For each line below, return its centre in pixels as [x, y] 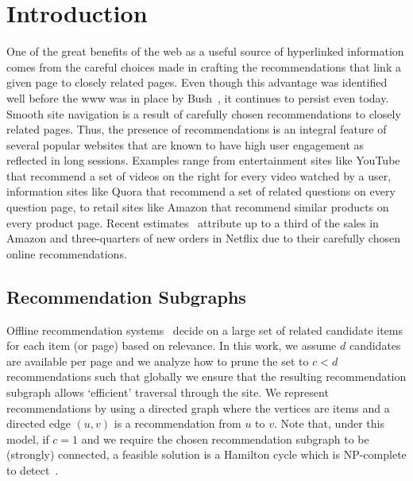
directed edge [39, 423]
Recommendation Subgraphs [126, 296]
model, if [28, 438]
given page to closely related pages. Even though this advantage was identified [197, 82]
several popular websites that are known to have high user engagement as [185, 144]
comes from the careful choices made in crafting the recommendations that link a [204, 66]
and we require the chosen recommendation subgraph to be [225, 438]
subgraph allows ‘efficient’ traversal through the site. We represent [168, 392]
